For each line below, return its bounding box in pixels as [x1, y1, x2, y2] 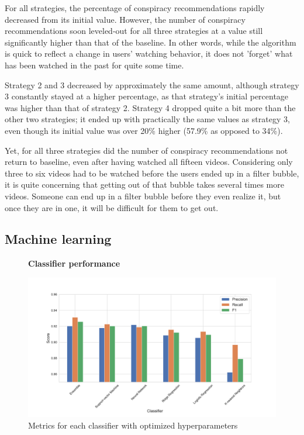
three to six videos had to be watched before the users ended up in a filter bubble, [5, 167, 299, 179]
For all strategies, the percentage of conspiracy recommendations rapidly [5, 2, 265, 13]
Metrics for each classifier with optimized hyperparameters [28, 419, 238, 431]
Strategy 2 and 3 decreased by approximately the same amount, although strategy [5, 78, 299, 91]
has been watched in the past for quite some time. [5, 58, 184, 71]
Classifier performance [28, 257, 120, 270]
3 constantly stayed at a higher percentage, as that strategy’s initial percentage [5, 90, 289, 102]
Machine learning [5, 230, 112, 248]
